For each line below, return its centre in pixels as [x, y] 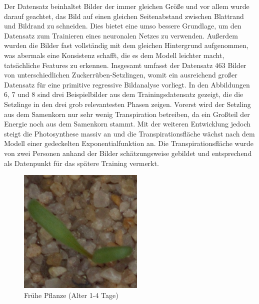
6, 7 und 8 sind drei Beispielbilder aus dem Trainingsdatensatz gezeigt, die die [124, 94]
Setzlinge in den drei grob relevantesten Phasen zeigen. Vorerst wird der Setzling [127, 104]
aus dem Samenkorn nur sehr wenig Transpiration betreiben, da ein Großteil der [127, 114]
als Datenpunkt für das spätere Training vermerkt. [81, 163]
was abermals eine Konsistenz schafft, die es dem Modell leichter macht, [114, 55]
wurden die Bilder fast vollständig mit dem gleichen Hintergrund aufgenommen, [126, 45]
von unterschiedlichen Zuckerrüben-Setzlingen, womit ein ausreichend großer [121, 75]
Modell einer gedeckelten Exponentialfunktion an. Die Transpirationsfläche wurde [129, 143]
